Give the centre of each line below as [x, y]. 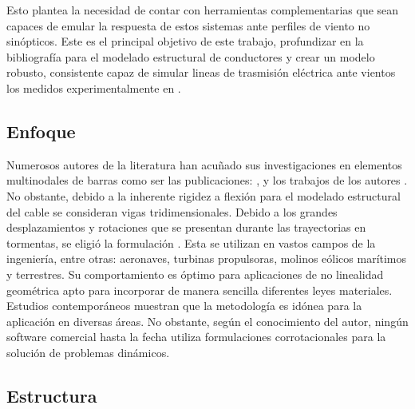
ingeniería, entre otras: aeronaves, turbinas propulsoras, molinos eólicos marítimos [207, 258]
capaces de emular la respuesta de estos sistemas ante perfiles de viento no [188, 25]
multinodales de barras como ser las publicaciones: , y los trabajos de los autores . [207, 180]
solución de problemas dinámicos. [88, 352]
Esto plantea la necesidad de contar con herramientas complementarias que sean [203, 10]
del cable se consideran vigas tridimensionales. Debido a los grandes [172, 211]
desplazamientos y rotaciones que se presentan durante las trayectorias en [186, 227]
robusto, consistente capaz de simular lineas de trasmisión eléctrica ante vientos [201, 72]
